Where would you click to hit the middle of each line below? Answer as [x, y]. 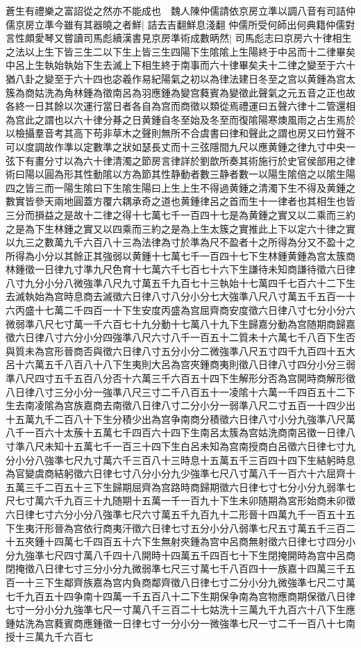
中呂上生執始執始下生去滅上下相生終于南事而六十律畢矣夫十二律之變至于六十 [180, 65]
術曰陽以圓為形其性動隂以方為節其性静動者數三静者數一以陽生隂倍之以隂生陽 [180, 174]
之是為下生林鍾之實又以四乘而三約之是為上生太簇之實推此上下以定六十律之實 [180, 228]
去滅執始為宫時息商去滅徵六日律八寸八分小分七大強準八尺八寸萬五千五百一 [176, 296]
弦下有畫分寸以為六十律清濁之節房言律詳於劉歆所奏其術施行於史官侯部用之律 [180, 160]
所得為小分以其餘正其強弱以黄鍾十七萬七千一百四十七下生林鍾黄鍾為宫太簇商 [180, 255]
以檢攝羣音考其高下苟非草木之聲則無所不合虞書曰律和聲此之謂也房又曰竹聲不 [180, 133]
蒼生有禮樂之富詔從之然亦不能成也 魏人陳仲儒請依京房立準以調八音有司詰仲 [180, 10]
